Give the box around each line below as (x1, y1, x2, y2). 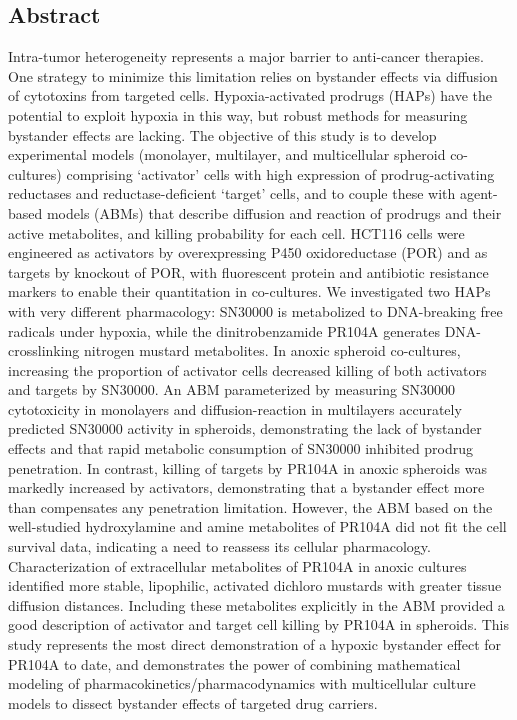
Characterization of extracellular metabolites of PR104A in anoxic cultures (8, 555, 467, 576)
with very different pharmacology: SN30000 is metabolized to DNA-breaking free (8, 300, 503, 321)
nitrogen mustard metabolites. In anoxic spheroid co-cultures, (84, 340, 461, 361)
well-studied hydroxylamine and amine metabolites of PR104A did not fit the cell (8, 516, 507, 537)
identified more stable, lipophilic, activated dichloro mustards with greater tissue (8, 575, 502, 596)
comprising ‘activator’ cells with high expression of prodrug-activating (66, 163, 495, 184)
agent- (459, 183, 498, 204)
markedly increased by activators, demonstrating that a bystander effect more (8, 477, 485, 498)
